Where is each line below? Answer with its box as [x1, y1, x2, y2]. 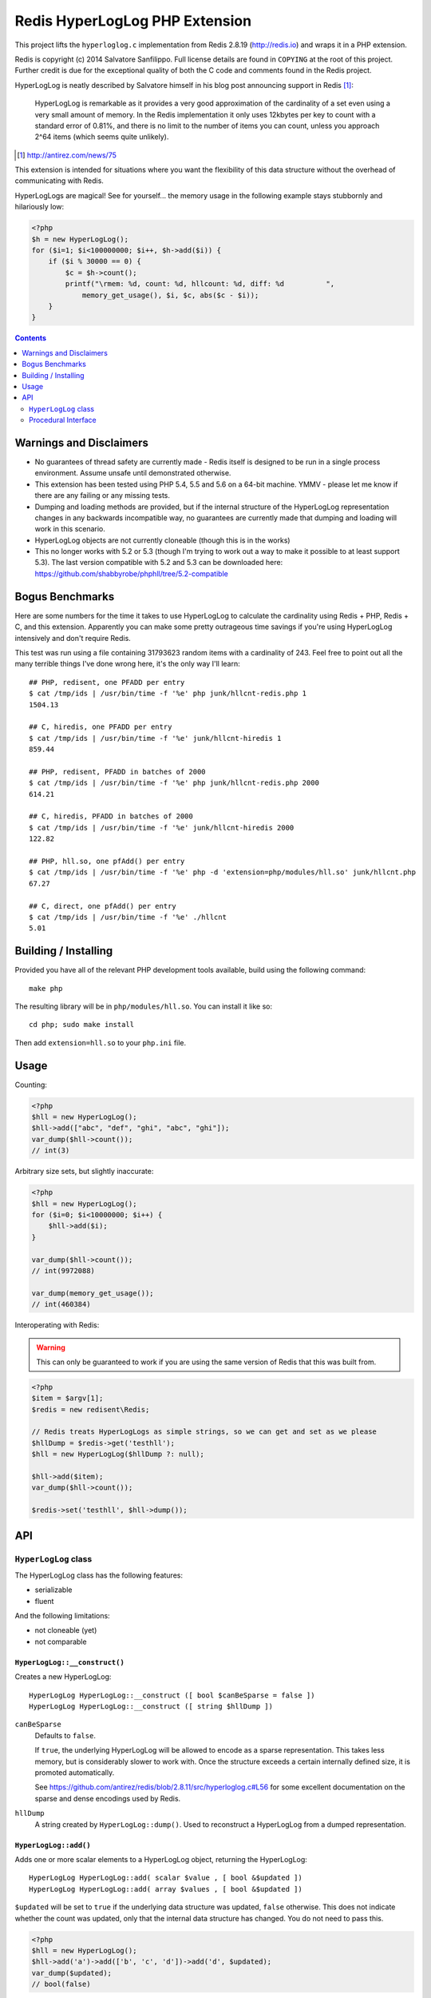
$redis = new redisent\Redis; [31, 1405, 150, 1414]
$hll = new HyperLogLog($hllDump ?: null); [31, 1450, 205, 1459]
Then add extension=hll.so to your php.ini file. [14, 1037, 187, 1047]
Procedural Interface [29, 416, 97, 425]
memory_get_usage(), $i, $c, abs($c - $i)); [81, 290, 259, 300]
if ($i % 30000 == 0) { [48, 257, 141, 266]
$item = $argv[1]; [31, 1394, 104, 1403]
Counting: [14, 1080, 48, 1089]
